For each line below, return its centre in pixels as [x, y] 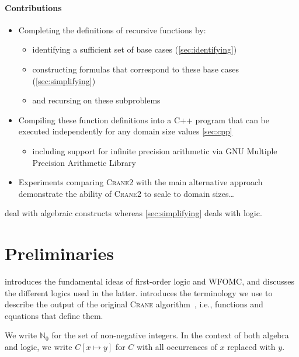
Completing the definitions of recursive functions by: [112, 30]
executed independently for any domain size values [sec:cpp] [125, 131]
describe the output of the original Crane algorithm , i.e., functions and [134, 304]
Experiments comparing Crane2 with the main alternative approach [140, 182]
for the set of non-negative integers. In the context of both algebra [170, 335]
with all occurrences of [177, 347]
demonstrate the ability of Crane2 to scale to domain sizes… [126, 193]
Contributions [33, 7]
